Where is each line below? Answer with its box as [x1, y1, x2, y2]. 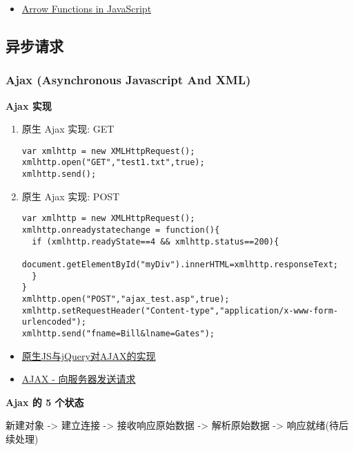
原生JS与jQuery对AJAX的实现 [21, 348, 156, 363]
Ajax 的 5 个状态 [6, 394, 84, 409]
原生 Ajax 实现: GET [21, 122, 115, 136]
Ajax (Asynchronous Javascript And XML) [6, 71, 251, 88]
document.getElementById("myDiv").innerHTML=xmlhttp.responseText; [21, 259, 338, 269]
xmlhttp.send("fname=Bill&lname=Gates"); [21, 328, 215, 338]
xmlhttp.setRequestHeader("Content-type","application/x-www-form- [21, 305, 338, 316]
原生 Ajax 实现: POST [21, 189, 120, 203]
